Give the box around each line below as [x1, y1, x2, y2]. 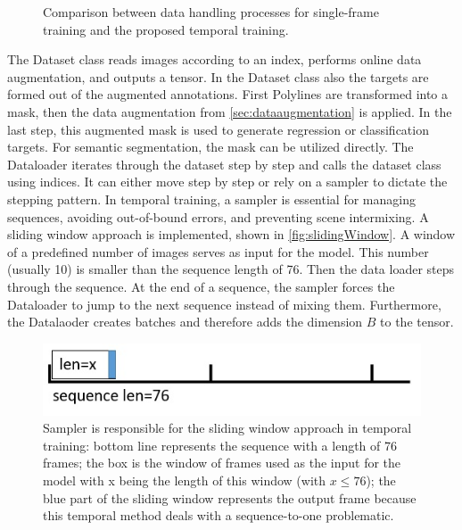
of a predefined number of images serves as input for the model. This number [7, 242, 429, 261]
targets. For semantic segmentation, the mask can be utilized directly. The [7, 137, 414, 156]
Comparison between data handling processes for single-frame [43, 3, 379, 21]
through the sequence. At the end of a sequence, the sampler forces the [7, 277, 395, 295]
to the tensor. [380, 312, 454, 331]
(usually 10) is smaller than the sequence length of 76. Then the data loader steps [7, 260, 455, 278]
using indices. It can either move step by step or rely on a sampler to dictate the [7, 172, 448, 191]
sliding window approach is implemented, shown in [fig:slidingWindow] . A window [7, 225, 456, 244]
